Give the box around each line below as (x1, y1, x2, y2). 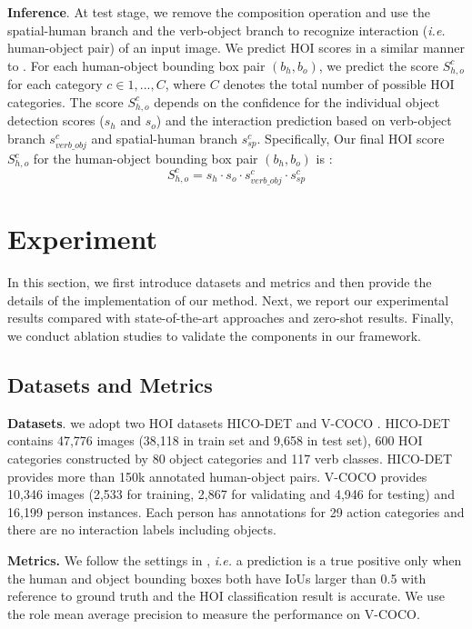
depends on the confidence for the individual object (154, 92, 440, 111)
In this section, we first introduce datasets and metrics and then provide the (7, 273, 432, 292)
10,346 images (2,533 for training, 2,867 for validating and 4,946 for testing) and (7, 484, 455, 504)
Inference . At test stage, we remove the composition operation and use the (7, 3, 430, 21)
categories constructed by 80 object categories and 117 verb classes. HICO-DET (7, 449, 452, 468)
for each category (7, 75, 103, 94)
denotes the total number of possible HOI (223, 75, 455, 94)
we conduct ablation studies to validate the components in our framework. (7, 326, 421, 345)
